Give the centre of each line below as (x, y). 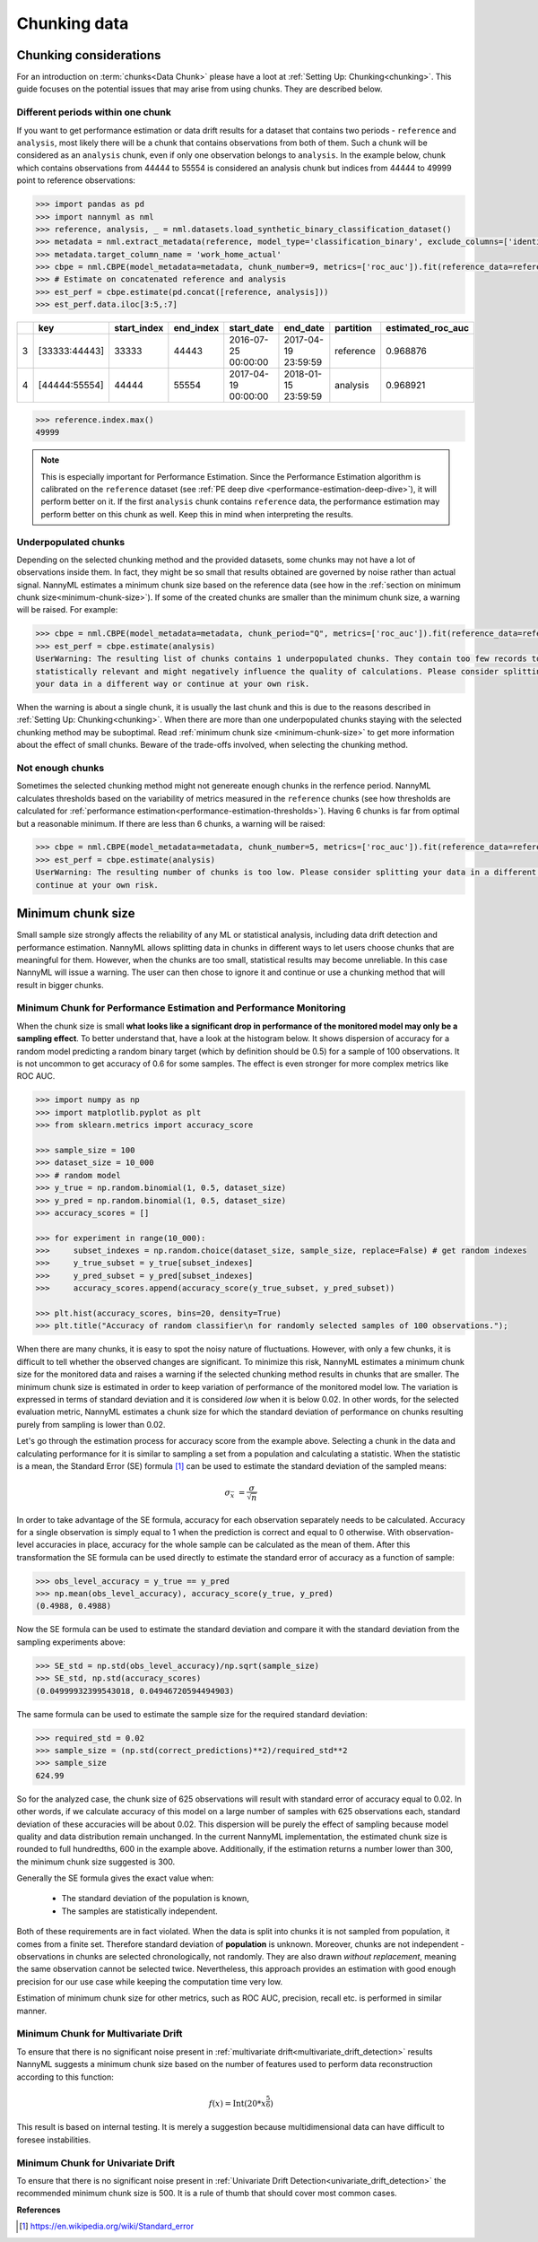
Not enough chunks (61, 768)
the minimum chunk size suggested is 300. (96, 1862)
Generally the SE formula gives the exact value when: (115, 1878)
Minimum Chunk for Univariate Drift (95, 2163)
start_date (252, 328)
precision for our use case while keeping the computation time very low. (150, 1981)
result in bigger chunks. (61, 985)
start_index (139, 328)
